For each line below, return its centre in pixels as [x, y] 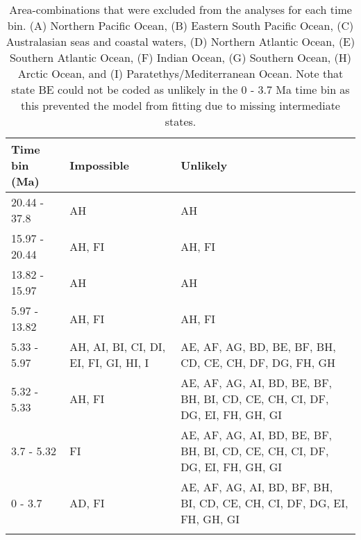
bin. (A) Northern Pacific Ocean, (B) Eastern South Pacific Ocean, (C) [180, 25]
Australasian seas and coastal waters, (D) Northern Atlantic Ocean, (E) [180, 41]
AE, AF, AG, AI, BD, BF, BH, [257, 487]
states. [180, 121]
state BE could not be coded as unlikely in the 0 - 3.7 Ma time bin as [180, 89]
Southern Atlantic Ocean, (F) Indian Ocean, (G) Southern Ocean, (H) [180, 57]
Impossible [99, 165]
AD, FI [87, 503]
